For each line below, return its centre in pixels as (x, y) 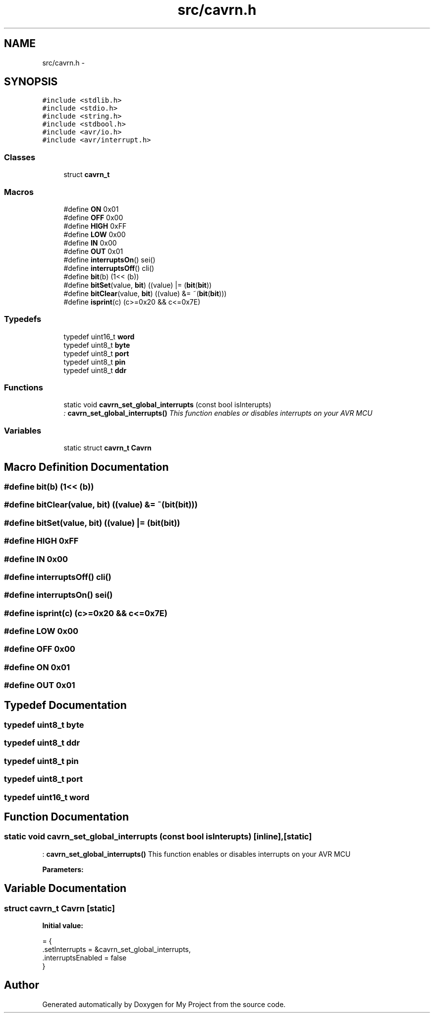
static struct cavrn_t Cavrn (108, 448)
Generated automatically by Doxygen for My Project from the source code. (164, 1004)
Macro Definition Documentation (86, 467)
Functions (24, 388)
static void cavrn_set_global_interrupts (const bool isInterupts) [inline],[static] (158, 837)
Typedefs (23, 319)
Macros (19, 192)
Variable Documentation (65, 889)
